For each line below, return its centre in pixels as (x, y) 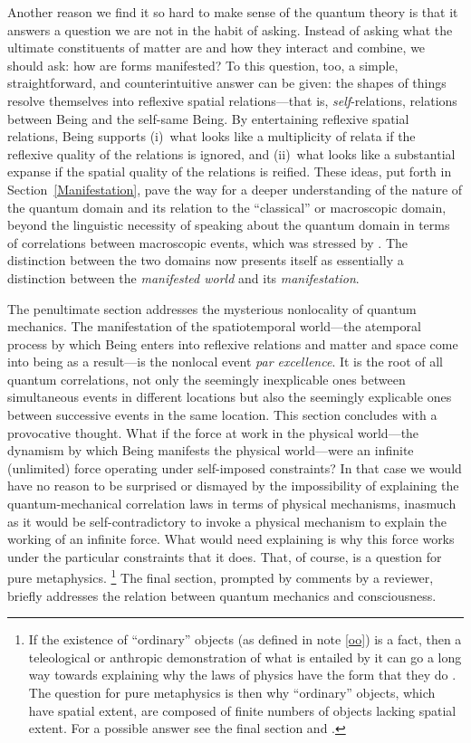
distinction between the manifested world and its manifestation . (183, 277)
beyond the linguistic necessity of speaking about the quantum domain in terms (229, 225)
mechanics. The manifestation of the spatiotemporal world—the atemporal (214, 326)
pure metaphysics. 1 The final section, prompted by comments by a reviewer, (221, 576)
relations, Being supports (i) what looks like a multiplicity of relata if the (211, 136)
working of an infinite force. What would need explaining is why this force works (231, 539)
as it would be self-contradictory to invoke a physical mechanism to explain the (227, 521)
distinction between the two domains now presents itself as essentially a (206, 260)
